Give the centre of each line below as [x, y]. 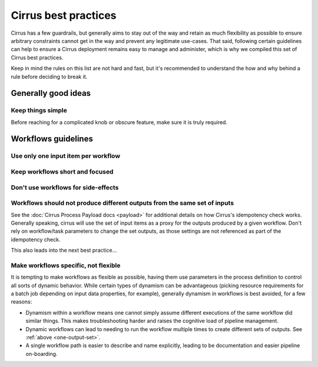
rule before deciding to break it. [49, 76]
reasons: [21, 302]
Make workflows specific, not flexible [66, 265]
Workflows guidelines [52, 139]
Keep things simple [39, 111]
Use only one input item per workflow [66, 156]
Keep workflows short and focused [62, 172]
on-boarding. [42, 353]
